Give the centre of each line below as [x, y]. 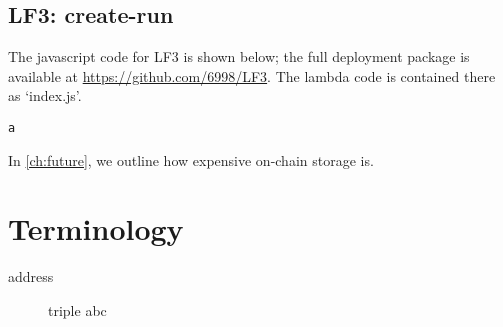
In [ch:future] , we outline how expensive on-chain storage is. [191, 159]
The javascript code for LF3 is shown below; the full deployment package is [239, 56]
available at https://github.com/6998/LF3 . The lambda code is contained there [252, 75]
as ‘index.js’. [45, 95]
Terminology [96, 228]
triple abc [77, 309]
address [31, 276]
